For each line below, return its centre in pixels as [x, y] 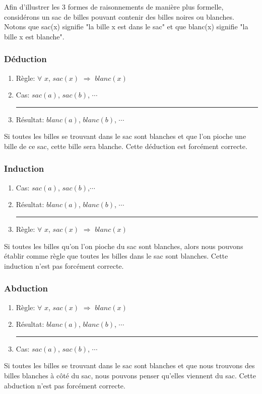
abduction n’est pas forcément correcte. [65, 385]
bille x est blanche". [34, 36]
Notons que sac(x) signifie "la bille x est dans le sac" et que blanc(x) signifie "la [126, 27]
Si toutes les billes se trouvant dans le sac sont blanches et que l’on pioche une [125, 136]
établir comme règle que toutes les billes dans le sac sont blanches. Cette [116, 256]
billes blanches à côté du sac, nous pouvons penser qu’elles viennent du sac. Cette [130, 375]
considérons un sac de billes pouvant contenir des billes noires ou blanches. [119, 16]
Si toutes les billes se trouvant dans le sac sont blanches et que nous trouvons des [129, 365]
